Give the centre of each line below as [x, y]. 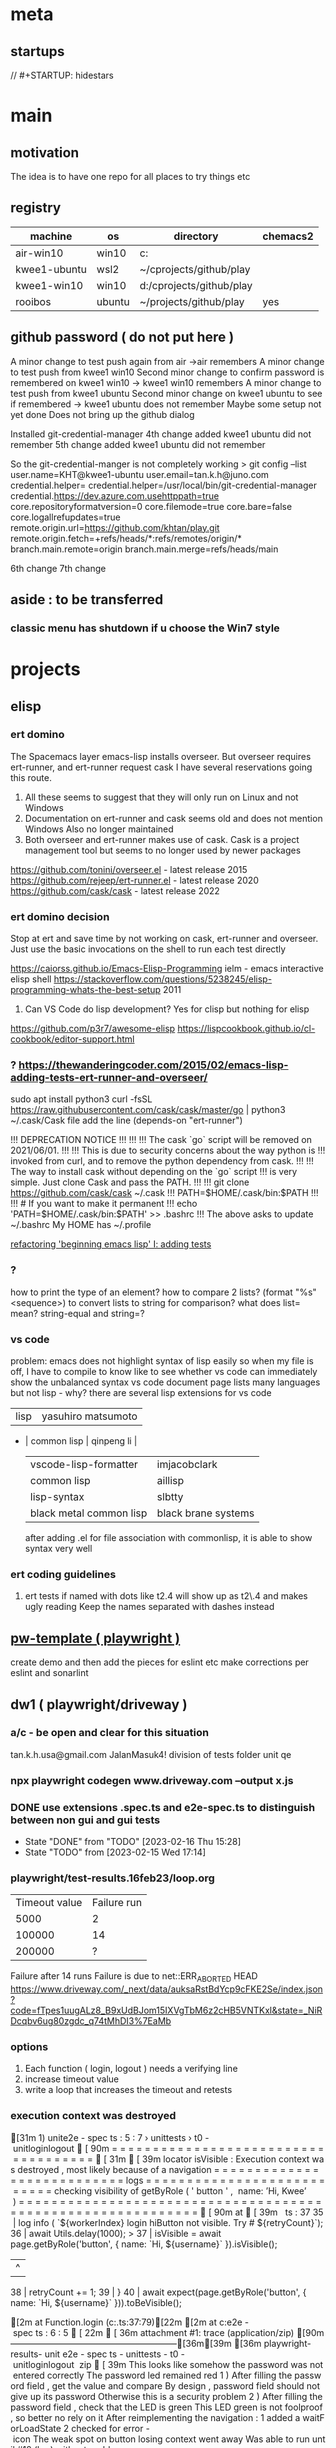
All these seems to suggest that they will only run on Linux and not [161, 797]
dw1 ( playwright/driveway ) [99, 1704]
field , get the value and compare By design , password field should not [173, 2385]
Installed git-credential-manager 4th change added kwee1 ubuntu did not [161, 434]
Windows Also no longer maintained [99, 829]
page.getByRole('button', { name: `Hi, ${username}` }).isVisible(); [144, 2244]
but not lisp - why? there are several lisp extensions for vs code [141, 1392]
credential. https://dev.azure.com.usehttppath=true [115, 495]
